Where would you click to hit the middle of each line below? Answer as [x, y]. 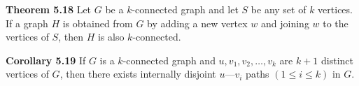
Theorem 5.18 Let [49, 9]
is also [111, 37]
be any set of [279, 9]
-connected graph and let [185, 9]
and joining [285, 23]
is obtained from [98, 23]
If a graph [27, 23]
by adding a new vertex [197, 23]
